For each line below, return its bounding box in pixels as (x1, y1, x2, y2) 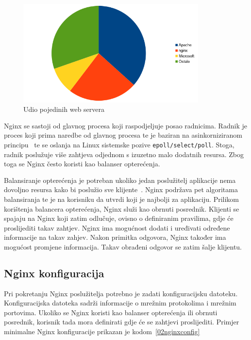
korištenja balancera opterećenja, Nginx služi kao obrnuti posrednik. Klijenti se (4, 203, 239, 214)
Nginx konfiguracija (4, 265, 104, 280)
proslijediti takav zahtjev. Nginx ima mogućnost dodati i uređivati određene (4, 222, 230, 233)
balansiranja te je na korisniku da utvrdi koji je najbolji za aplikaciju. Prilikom (4, 194, 239, 204)
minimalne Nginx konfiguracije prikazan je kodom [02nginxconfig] (4, 326, 200, 337)
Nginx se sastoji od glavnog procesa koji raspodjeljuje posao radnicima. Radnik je (4, 120, 247, 130)
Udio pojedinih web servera (23, 104, 105, 114)
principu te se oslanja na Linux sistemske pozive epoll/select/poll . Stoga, (4, 139, 234, 149)
